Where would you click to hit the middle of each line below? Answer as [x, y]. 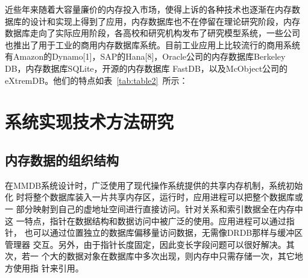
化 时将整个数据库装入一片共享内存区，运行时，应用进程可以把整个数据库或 [154, 197]
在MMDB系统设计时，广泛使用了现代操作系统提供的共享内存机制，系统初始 [154, 185]
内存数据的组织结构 [62, 160]
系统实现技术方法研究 [90, 122]
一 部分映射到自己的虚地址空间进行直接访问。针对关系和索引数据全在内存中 [154, 208]
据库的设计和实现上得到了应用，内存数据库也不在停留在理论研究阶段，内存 [152, 21]
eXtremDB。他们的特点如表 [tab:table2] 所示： [96, 80]
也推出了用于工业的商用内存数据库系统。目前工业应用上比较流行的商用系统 [152, 44]
